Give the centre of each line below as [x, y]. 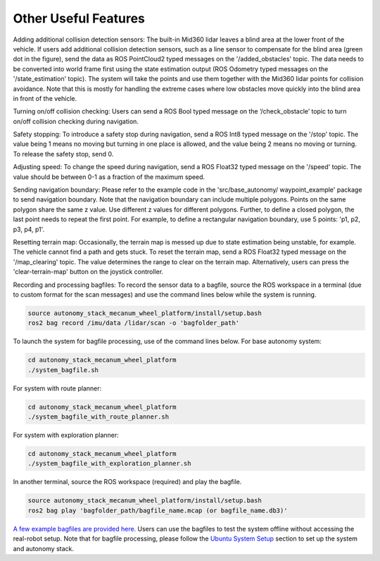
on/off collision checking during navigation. [76, 121]
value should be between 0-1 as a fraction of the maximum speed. [109, 177]
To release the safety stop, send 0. [63, 154]
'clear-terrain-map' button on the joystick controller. [88, 272]
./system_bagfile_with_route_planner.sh [98, 417]
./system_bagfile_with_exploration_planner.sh [109, 464]
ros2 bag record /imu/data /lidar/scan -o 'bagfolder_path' [134, 323]
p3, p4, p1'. [29, 229]
